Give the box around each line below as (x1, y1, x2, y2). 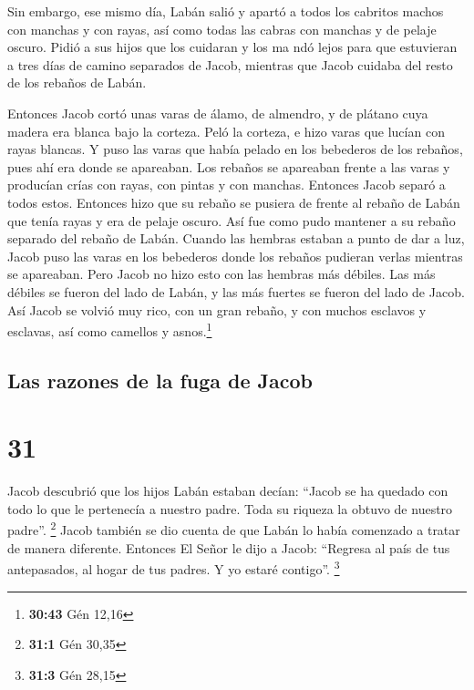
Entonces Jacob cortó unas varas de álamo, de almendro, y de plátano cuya (7, 103, 428, 122)
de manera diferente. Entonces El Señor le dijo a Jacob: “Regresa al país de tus (7, 538, 450, 557)
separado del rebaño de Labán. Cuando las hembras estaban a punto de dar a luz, (7, 229, 465, 248)
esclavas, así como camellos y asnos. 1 (7, 319, 212, 340)
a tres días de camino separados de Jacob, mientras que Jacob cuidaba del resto (7, 55, 453, 74)
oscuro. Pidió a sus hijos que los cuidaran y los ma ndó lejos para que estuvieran (7, 37, 458, 57)
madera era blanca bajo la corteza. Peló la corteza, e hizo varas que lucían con (7, 121, 445, 140)
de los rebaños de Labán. (7, 73, 147, 92)
